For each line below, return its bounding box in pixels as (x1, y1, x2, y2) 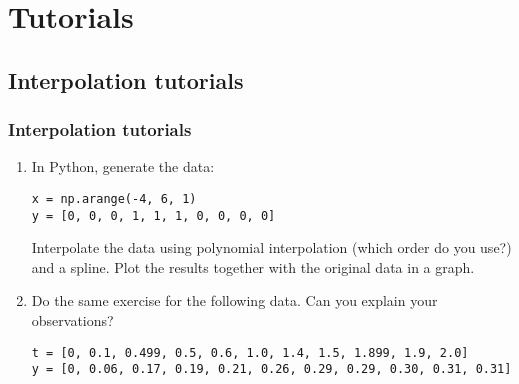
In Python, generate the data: (31, 156, 215, 177)
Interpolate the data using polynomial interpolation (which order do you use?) (31, 237, 512, 258)
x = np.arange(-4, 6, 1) (31, 191, 197, 206)
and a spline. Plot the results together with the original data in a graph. (31, 256, 475, 277)
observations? (31, 310, 114, 331)
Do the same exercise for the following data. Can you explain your (31, 290, 438, 311)
